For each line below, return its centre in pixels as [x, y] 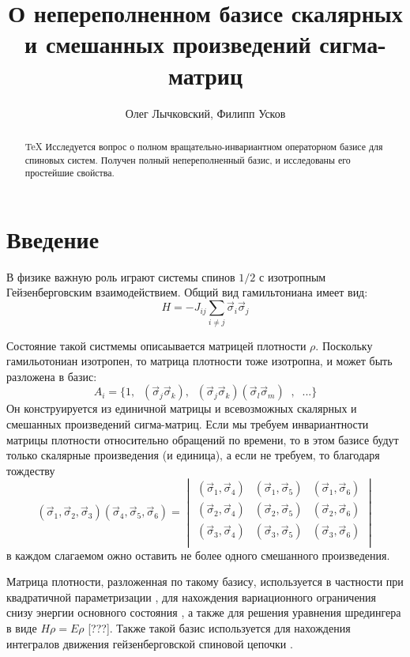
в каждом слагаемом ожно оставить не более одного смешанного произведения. [198, 555]
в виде [22, 627]
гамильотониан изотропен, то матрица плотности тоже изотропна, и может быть [199, 361]
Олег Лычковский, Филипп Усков [205, 113]
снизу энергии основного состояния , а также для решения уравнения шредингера [204, 612]
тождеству [31, 470]
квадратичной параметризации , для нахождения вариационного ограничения [192, 597]
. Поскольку [344, 345]
